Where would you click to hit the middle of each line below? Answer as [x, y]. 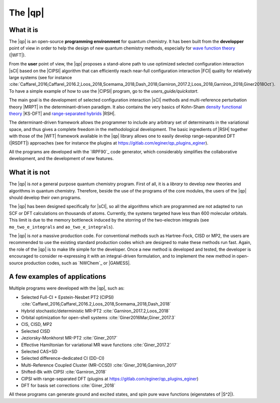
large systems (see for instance [41, 78]
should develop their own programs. [45, 197]
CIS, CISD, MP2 [37, 324]
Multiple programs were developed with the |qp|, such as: [67, 288]
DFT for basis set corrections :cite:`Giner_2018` [68, 385]
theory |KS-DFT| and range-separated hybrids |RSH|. [62, 113]
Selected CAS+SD [39, 351]
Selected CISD [36, 331]
